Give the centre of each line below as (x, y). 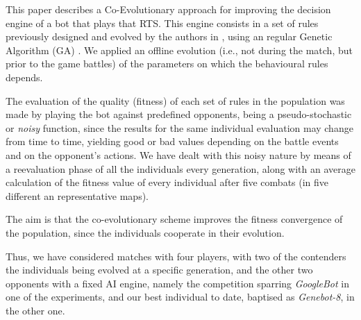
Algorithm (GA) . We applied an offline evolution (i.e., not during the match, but (179, 50)
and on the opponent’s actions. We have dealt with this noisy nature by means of (178, 154)
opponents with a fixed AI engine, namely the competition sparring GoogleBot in (177, 283)
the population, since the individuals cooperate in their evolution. (145, 232)
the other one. (35, 310)
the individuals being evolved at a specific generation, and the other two (159, 270)
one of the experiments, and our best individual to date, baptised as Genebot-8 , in (180, 297)
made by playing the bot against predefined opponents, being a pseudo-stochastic (179, 114)
